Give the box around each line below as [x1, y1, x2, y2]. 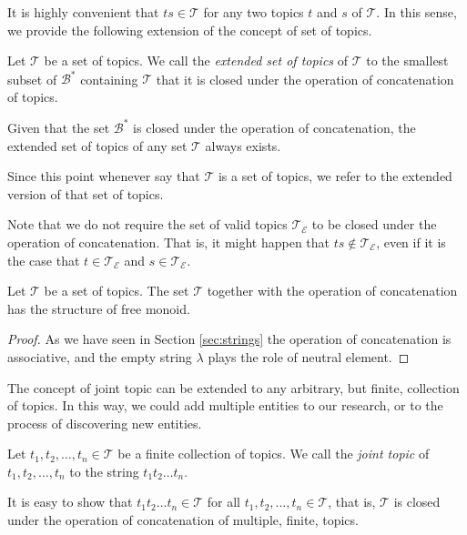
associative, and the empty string [7, 347, 192, 366]
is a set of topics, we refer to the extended [218, 167, 452, 186]
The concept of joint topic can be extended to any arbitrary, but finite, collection [7, 378, 460, 397]
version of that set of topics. [7, 184, 164, 203]
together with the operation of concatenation [207, 281, 458, 300]
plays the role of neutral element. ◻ [208, 347, 410, 366]
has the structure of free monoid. [7, 298, 190, 318]
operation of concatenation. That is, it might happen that [7, 232, 330, 251]
